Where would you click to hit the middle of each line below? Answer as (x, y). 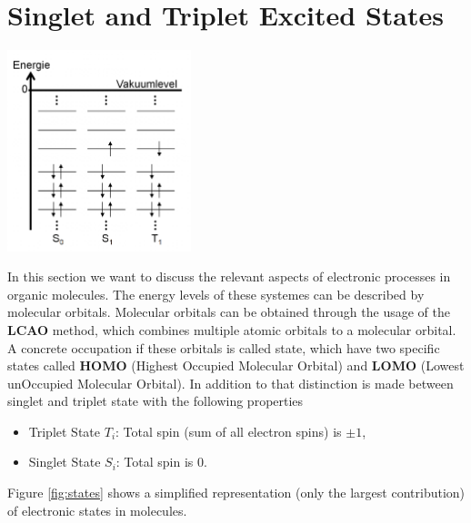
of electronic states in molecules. (97, 510)
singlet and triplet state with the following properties (155, 401)
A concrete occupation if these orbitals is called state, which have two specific (224, 347)
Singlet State (65, 462)
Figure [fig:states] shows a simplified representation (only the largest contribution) (236, 493)
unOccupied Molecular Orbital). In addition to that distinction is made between (230, 383)
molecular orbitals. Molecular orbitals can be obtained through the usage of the (229, 312)
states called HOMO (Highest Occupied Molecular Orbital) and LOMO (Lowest (236, 365)
